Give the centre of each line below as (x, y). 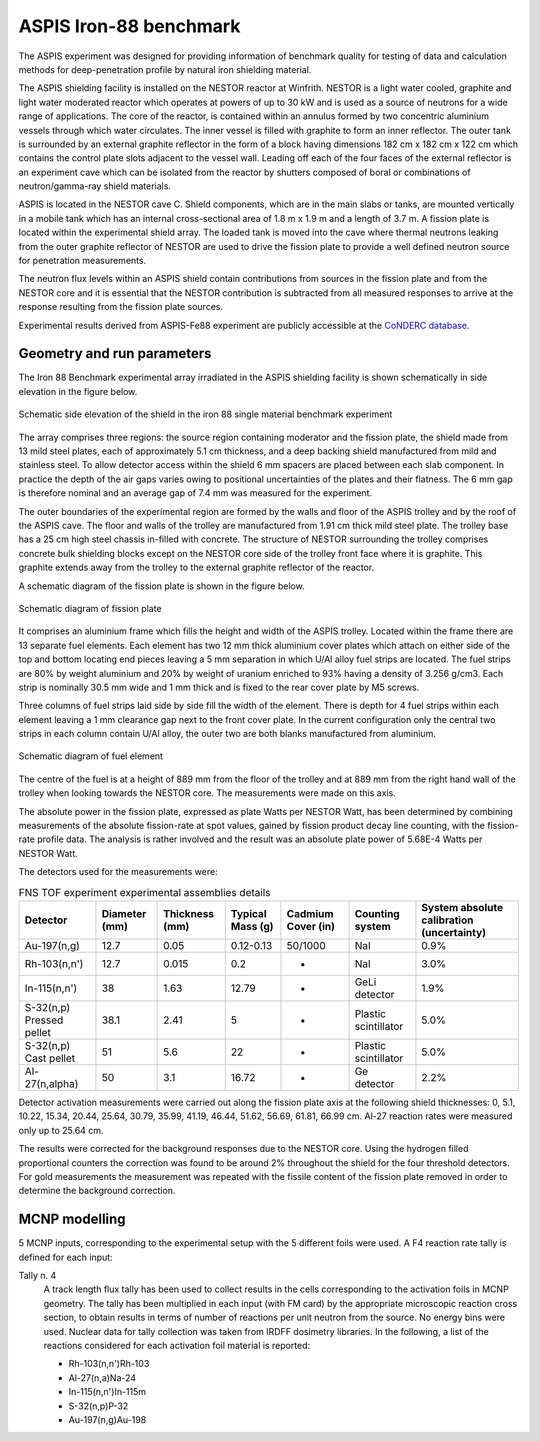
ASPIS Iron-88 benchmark (129, 26)
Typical (248, 913)
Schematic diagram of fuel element (91, 756)
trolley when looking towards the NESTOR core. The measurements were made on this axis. (207, 793)
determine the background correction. (97, 1191)
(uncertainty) (454, 932)
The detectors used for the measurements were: (118, 872)
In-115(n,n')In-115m (107, 1392)
